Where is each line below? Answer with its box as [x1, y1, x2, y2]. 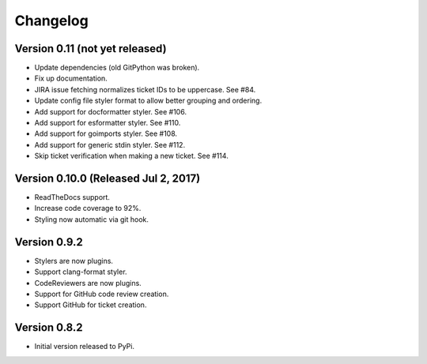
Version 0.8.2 [14, 321, 83, 335]
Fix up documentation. [34, 73, 108, 83]
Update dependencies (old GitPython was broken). [34, 63, 200, 73]
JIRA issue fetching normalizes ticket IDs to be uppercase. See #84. [34, 84, 256, 94]
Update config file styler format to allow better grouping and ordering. [34, 96, 263, 106]
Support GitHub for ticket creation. [34, 300, 147, 310]
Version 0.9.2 [14, 235, 83, 249]
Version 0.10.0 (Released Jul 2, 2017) [14, 172, 201, 185]
